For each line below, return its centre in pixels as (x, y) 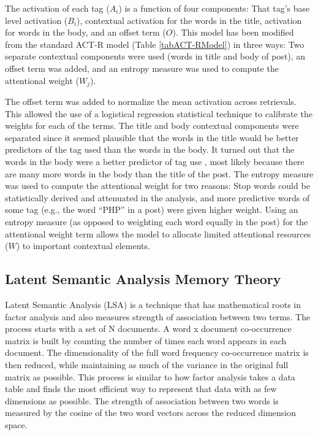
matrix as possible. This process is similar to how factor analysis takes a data (150, 376)
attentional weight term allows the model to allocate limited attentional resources (158, 233)
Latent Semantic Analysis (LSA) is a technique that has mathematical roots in (153, 304)
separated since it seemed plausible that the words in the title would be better (152, 137)
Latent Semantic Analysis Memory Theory (143, 279)
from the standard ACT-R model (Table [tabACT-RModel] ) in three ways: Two (155, 44)
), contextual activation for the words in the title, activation (189, 20)
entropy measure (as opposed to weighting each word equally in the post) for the (157, 221)
